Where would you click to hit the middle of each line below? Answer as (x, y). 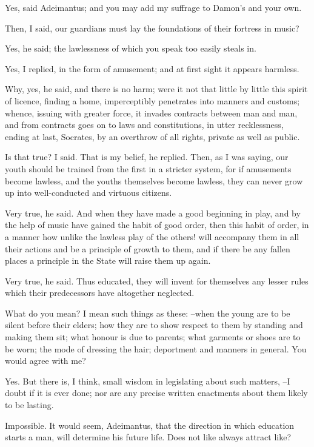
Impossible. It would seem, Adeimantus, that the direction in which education (150, 425)
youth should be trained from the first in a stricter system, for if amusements (148, 168)
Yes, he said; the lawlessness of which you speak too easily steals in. (131, 48)
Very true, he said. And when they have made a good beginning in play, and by (153, 213)
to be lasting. (29, 405)
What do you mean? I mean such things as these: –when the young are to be (148, 313)
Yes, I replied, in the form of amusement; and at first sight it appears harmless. (152, 68)
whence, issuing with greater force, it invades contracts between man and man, (151, 113)
